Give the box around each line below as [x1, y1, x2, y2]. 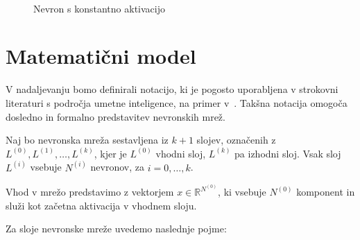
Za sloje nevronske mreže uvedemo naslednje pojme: [6, 221, 227, 236]
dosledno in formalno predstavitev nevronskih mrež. [6, 109, 225, 123]
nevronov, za [90, 160, 145, 174]
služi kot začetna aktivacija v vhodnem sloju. [6, 198, 197, 212]
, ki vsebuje [218, 185, 266, 199]
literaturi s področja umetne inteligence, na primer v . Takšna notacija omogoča [6, 95, 348, 110]
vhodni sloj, [155, 146, 206, 160]
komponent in [296, 185, 355, 199]
